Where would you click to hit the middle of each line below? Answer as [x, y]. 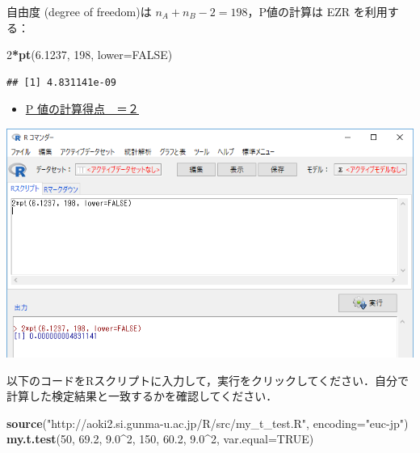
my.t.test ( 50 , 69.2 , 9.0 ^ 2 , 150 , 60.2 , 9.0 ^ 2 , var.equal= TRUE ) [160, 439]
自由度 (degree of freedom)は [79, 11]
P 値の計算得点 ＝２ [82, 109]
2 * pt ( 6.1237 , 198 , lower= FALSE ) [90, 55]
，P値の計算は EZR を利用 [317, 11]
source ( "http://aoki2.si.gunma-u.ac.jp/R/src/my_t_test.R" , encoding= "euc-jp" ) [208, 423]
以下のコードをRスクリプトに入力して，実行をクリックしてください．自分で [208, 380]
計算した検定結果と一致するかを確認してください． [142, 396]
